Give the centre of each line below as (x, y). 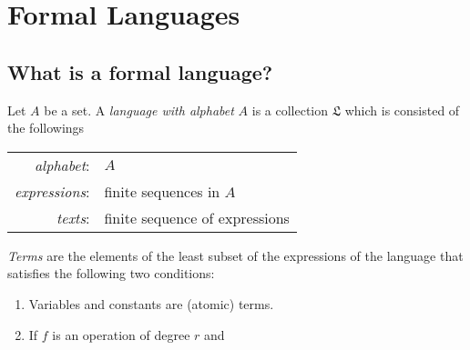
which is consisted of (402, 110)
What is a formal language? (140, 71)
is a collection (290, 110)
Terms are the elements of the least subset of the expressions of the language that (235, 255)
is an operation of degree (121, 334)
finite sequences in (162, 191)
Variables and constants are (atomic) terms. (151, 303)
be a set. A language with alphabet (139, 110)
